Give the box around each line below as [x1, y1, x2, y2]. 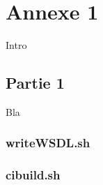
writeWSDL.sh [6, 134, 90, 151]
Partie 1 [6, 72, 65, 94]
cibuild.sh [6, 166, 61, 184]
